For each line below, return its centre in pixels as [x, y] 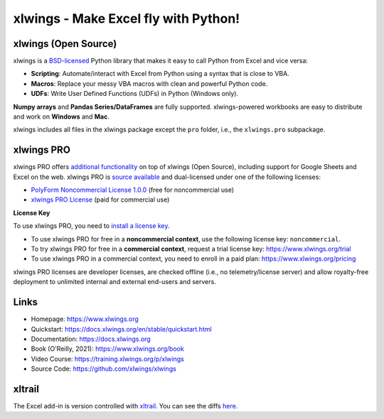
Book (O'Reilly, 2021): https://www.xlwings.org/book [107, 349]
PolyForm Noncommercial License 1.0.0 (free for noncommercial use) [133, 190]
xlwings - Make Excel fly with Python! [127, 18]
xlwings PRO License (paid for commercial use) [100, 200]
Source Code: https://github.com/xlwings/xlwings [104, 369]
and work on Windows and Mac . [62, 116]
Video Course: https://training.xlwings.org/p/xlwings [107, 359]
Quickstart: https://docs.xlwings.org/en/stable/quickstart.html [122, 329]
